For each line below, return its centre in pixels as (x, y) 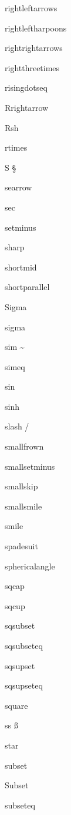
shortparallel (27, 287)
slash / (17, 426)
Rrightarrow (27, 107)
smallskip (21, 486)
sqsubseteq (24, 645)
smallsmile (23, 506)
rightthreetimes (32, 67)
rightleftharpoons (36, 28)
